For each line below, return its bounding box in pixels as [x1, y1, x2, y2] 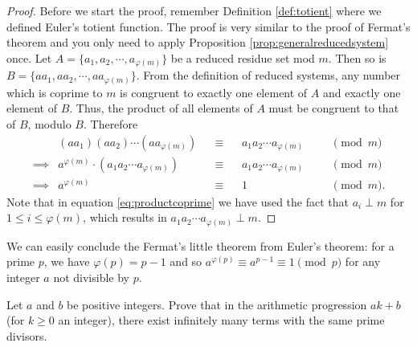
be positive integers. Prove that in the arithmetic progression [67, 296, 367, 312]
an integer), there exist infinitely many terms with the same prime [58, 312, 385, 329]
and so [170, 253, 202, 270]
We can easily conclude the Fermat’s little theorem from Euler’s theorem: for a [6, 237, 395, 254]
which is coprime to [6, 84, 103, 100]
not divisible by [53, 269, 129, 285]
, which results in [83, 209, 167, 226]
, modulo [27, 116, 72, 132]
